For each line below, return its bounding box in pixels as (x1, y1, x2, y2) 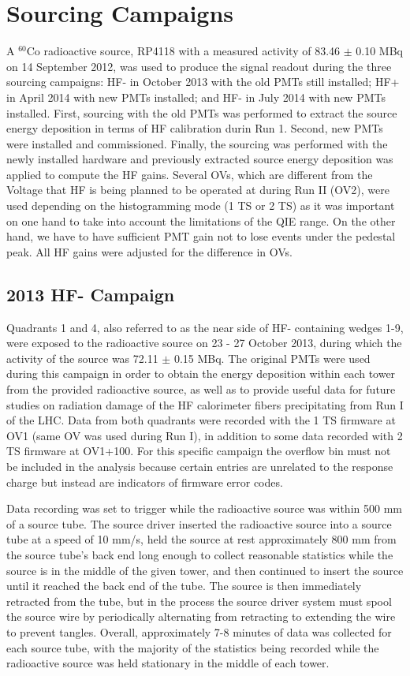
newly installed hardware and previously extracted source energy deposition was (6, 151, 393, 167)
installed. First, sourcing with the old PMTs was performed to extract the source (6, 104, 397, 121)
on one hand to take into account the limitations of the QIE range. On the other (6, 212, 396, 229)
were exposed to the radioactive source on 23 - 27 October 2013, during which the (6, 334, 402, 351)
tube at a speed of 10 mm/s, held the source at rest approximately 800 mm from (6, 531, 397, 547)
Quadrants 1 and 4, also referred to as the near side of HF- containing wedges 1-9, (6, 319, 404, 335)
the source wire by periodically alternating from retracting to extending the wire (6, 608, 396, 625)
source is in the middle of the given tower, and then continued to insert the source (6, 562, 404, 578)
